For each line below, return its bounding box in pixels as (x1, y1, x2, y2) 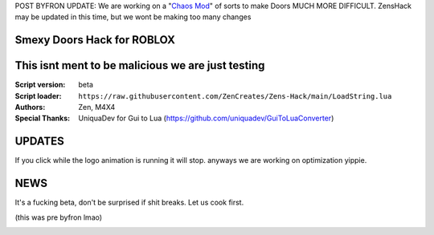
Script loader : (14, 91, 62, 100)
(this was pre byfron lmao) (14, 213, 103, 222)
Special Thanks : (14, 113, 71, 124)
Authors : (14, 103, 46, 112)
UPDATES (14, 135, 64, 148)
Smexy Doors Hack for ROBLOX (14, 33, 176, 47)
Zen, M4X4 (78, 103, 116, 112)
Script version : (14, 80, 66, 90)
